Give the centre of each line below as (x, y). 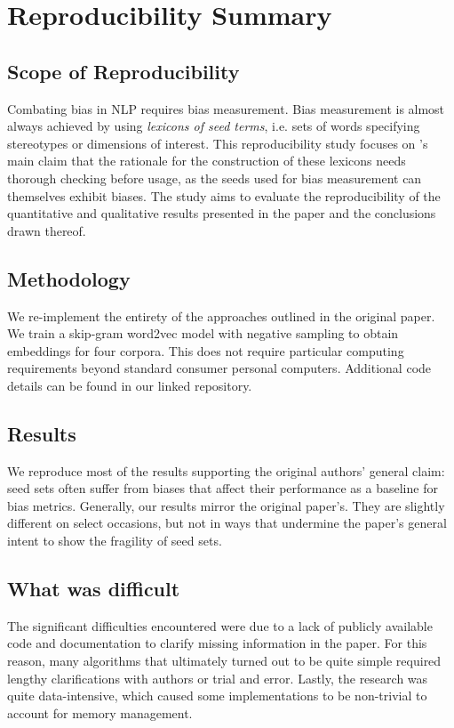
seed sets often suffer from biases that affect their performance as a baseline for (223, 488)
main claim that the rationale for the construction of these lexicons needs (207, 161)
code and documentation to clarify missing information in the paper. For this (217, 643)
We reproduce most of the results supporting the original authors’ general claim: (226, 470)
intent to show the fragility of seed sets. (115, 541)
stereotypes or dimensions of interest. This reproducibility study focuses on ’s (218, 143)
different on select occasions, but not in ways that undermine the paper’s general (227, 523)
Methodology (69, 278)
